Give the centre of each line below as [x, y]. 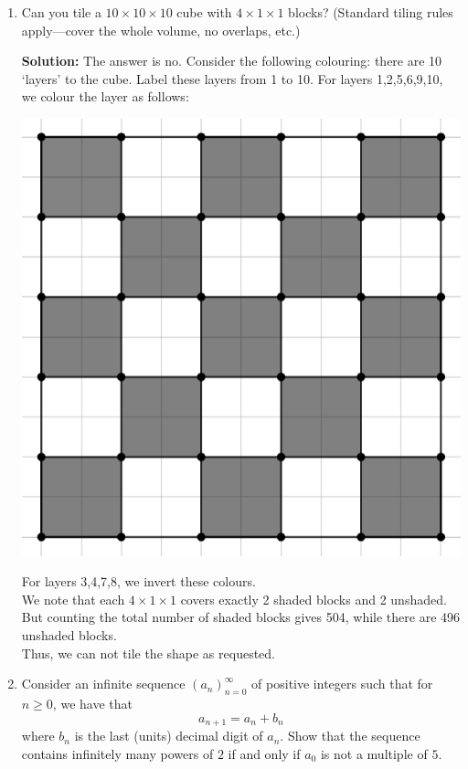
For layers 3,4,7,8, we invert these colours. [138, 581]
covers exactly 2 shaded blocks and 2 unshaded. [314, 599]
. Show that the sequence [350, 736]
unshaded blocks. [69, 635]
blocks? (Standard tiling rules [371, 12]
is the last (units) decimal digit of [169, 736]
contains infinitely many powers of [117, 753]
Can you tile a [61, 12]
